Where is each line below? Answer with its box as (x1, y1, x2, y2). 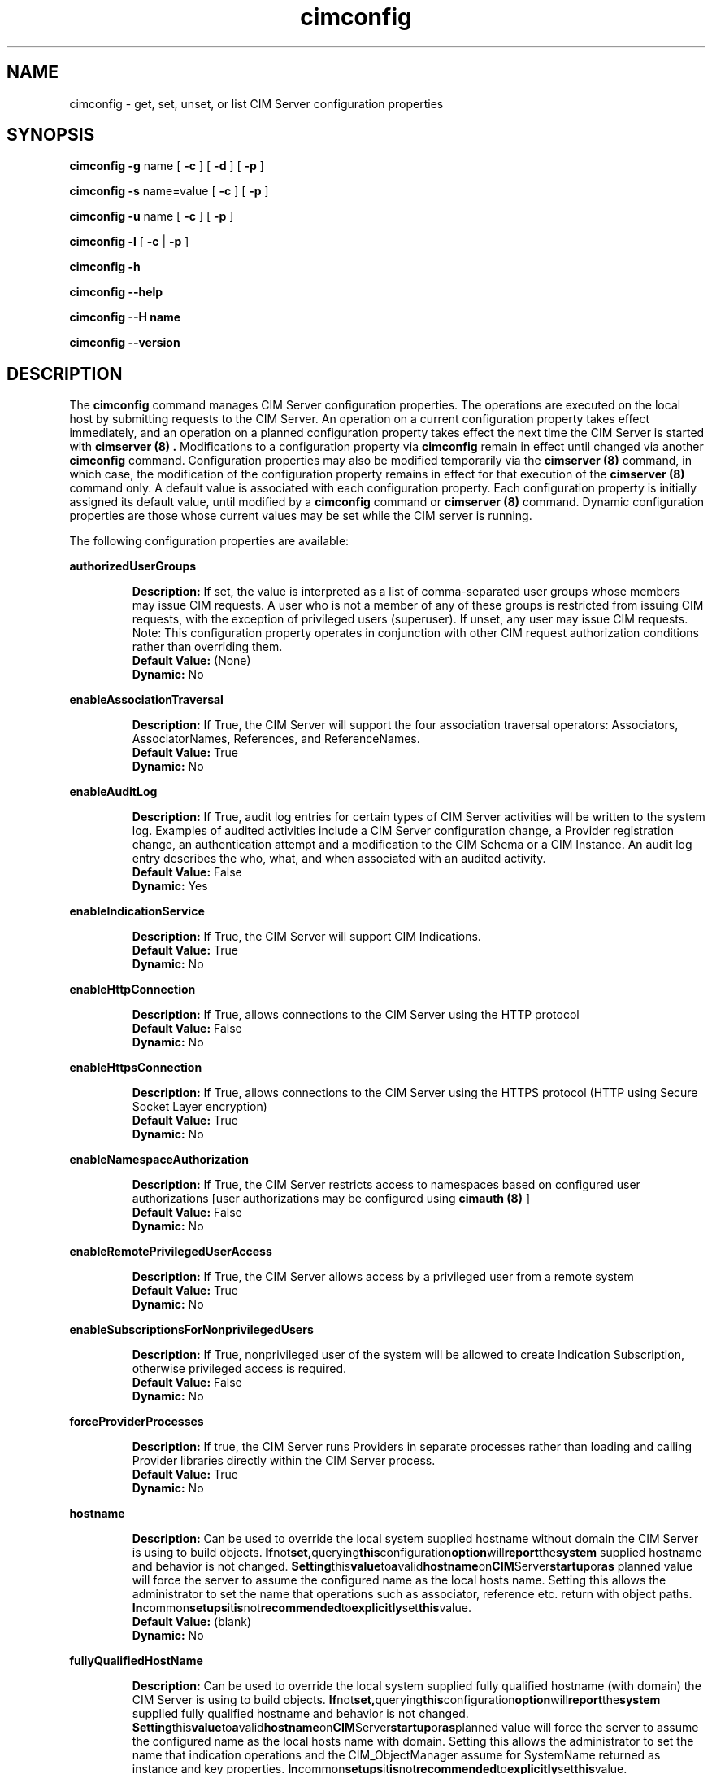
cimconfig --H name (69, 310, 181, 325)
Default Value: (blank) (132, 1615, 252, 1629)
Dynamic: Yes (132, 879, 208, 894)
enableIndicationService (69, 904, 205, 919)
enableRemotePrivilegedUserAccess (69, 1244, 272, 1259)
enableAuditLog (69, 784, 158, 799)
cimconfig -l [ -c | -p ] (69, 234, 189, 249)
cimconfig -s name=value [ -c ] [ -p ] (69, 184, 269, 199)
